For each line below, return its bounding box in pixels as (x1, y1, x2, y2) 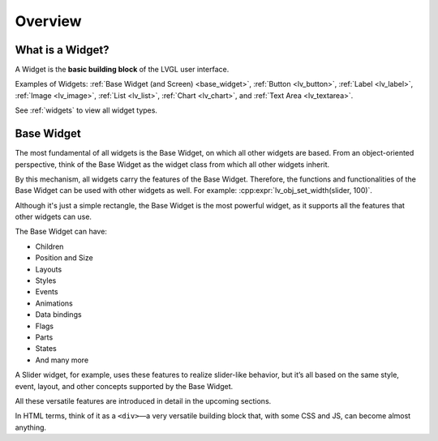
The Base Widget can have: (15, 227, 107, 237)
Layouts (35, 264, 62, 274)
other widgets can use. (15, 212, 92, 222)
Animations (35, 298, 73, 308)
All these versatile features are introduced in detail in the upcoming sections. (15, 396, 272, 405)
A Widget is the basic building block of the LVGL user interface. (15, 65, 230, 75)
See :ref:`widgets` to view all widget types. (15, 105, 158, 115)
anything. (15, 422, 47, 432)
